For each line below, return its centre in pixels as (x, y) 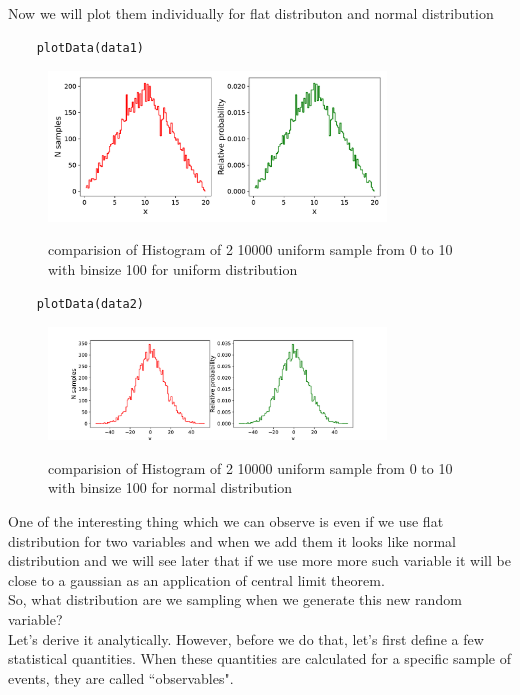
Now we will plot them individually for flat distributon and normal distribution (251, 13)
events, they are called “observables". (121, 677)
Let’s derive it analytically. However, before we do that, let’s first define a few (246, 638)
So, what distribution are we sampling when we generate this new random (235, 599)
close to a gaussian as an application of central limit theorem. (196, 579)
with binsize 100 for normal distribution (170, 487)
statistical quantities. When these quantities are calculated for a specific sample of (260, 658)
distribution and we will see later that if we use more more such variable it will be (259, 560)
